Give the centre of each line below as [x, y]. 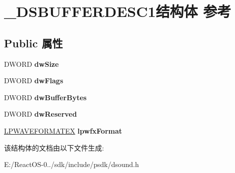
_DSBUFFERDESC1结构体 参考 [118, 11]
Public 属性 [33, 43]
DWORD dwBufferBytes [45, 97]
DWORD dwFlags [34, 81]
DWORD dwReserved [40, 114]
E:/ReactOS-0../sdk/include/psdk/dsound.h [71, 164]
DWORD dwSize [31, 64]
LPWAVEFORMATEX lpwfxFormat [63, 130]
